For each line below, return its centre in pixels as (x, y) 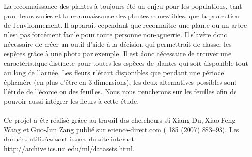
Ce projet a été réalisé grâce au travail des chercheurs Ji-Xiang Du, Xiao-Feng (120, 120)
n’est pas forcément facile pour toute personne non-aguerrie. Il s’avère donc (116, 34)
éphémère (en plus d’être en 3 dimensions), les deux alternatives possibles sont (120, 82)
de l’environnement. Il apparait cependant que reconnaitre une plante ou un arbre (126, 25)
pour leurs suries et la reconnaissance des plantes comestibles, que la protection (122, 15)
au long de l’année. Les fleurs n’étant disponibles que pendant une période (114, 72)
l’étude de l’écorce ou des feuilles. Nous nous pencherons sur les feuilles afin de (120, 91)
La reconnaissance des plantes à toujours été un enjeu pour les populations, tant (123, 6)
